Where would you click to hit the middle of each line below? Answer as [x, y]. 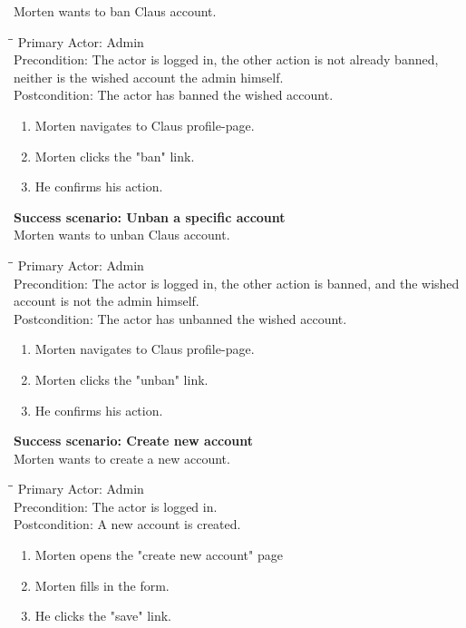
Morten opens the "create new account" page [159, 555]
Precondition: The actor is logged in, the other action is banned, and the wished [237, 283]
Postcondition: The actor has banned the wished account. [174, 95]
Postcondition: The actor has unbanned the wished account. [180, 318]
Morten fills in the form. [102, 585]
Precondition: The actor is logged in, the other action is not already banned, [226, 59]
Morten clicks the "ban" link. [115, 156]
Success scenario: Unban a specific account [150, 216]
